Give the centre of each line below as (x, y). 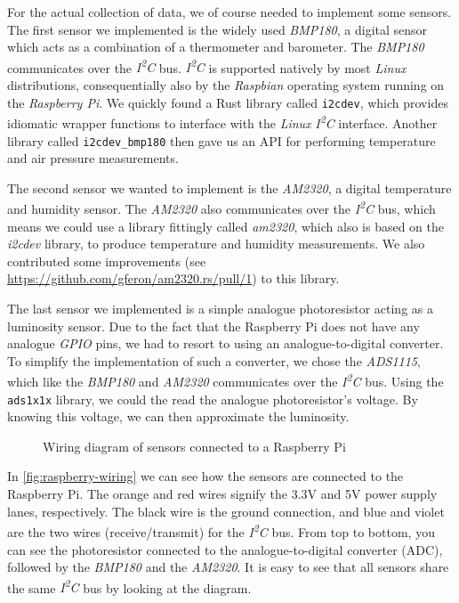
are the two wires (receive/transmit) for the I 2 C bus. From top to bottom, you (221, 530)
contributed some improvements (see (107, 261)
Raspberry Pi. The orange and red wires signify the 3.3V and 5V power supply (222, 494)
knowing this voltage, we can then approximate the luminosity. (178, 416)
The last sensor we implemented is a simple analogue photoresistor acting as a (220, 308)
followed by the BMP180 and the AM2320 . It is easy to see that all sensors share (228, 567)
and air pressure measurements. (93, 158)
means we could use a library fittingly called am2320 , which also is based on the (226, 226)
